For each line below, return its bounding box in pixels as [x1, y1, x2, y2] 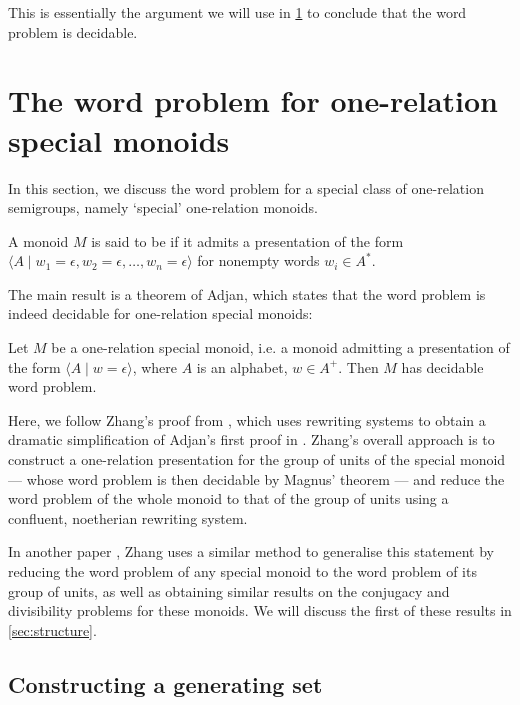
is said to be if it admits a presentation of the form [91, 230, 404, 251]
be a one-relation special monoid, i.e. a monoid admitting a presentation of [51, 337, 510, 358]
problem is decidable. [8, 21, 138, 42]
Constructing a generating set [8, 668, 323, 699]
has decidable [401, 356, 484, 377]
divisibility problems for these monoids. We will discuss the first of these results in [8, 600, 512, 621]
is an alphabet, [196, 356, 288, 377]
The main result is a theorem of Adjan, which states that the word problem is [8, 283, 486, 304]
